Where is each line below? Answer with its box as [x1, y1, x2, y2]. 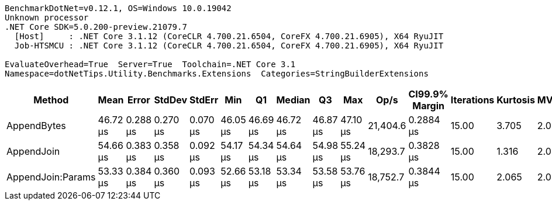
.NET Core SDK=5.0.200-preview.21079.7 [5, 22, 187, 32]
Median [276, 94, 310, 106]
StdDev [154, 94, 188, 106]
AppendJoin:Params [6, 171, 96, 183]
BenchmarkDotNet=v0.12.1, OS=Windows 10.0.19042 [5, 4, 232, 13]
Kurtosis [496, 94, 535, 106]
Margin [412, 100, 444, 112]
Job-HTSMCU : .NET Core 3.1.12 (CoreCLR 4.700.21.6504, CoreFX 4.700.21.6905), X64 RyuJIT [14, 41, 444, 50]
